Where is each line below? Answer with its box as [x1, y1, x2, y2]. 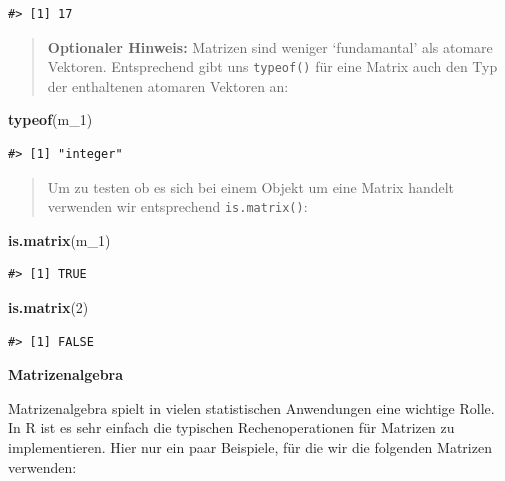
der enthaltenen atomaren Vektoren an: [47, 75, 289, 96]
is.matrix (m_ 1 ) [8, 229, 111, 250]
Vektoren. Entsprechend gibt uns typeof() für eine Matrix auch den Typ [47, 56, 498, 77]
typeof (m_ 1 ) [8, 109, 93, 130]
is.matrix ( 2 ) [8, 297, 89, 318]
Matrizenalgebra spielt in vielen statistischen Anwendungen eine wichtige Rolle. [8, 397, 495, 418]
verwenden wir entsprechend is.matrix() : [47, 196, 308, 217]
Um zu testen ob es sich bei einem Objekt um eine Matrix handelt [47, 176, 455, 197]
